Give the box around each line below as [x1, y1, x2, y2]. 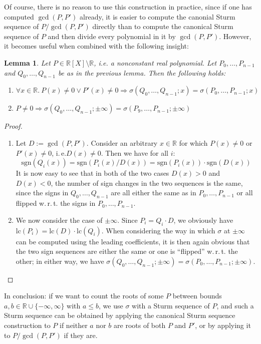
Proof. [4, 121, 23, 131]
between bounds [172, 290, 222, 301]
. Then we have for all [101, 147, 169, 158]
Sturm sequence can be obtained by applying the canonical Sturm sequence [4, 310, 235, 320]
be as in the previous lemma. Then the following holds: [58, 67, 226, 78]
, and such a [216, 300, 254, 310]
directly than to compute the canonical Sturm [92, 21, 233, 32]
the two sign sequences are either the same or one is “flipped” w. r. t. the [16, 246, 238, 256]
